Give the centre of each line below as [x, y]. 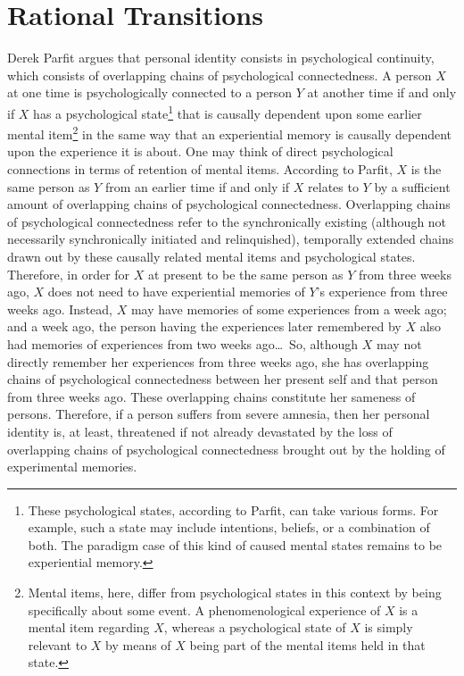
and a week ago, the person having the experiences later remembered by [204, 326]
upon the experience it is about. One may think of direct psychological [200, 151]
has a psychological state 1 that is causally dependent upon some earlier [228, 112]
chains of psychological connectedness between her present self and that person [223, 379]
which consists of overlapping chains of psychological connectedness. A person [220, 75]
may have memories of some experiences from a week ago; [289, 309]
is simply [389, 627]
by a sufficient [412, 186]
